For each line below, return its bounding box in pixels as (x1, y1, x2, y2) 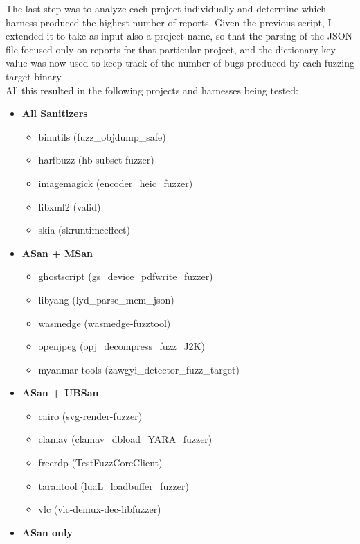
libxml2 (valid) (38, 199, 101, 213)
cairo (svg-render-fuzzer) (38, 408, 143, 423)
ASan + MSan (21, 245, 93, 260)
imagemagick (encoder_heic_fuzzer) (38, 175, 193, 190)
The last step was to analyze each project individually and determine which (6, 1, 327, 15)
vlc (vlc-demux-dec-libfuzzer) (38, 502, 161, 516)
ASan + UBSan (21, 385, 99, 400)
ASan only (21, 525, 73, 539)
